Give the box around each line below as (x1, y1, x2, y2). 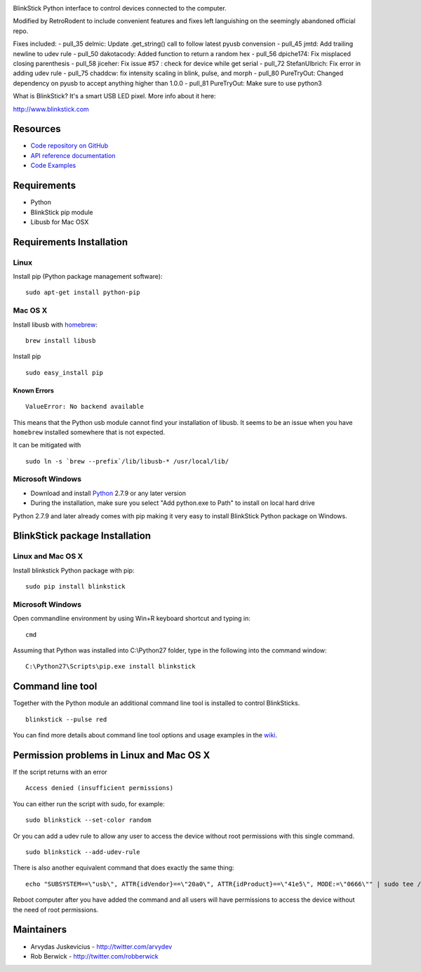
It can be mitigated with (13, 441, 81, 449)
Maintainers (13, 924, 67, 935)
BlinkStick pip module (30, 208, 94, 216)
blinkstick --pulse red (25, 715, 107, 723)
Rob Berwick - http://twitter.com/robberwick (30, 952, 159, 960)
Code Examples (30, 162, 76, 170)
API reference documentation (30, 151, 116, 159)
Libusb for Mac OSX (30, 218, 89, 226)
